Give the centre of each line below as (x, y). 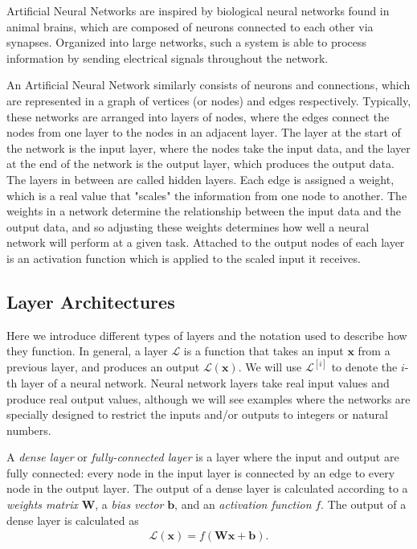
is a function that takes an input (264, 351)
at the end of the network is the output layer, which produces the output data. (200, 164)
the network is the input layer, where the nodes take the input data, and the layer (208, 147)
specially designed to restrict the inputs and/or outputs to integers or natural (197, 414)
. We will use (270, 367)
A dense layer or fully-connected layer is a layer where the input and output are (203, 457)
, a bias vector (129, 504)
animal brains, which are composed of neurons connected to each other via (190, 26)
